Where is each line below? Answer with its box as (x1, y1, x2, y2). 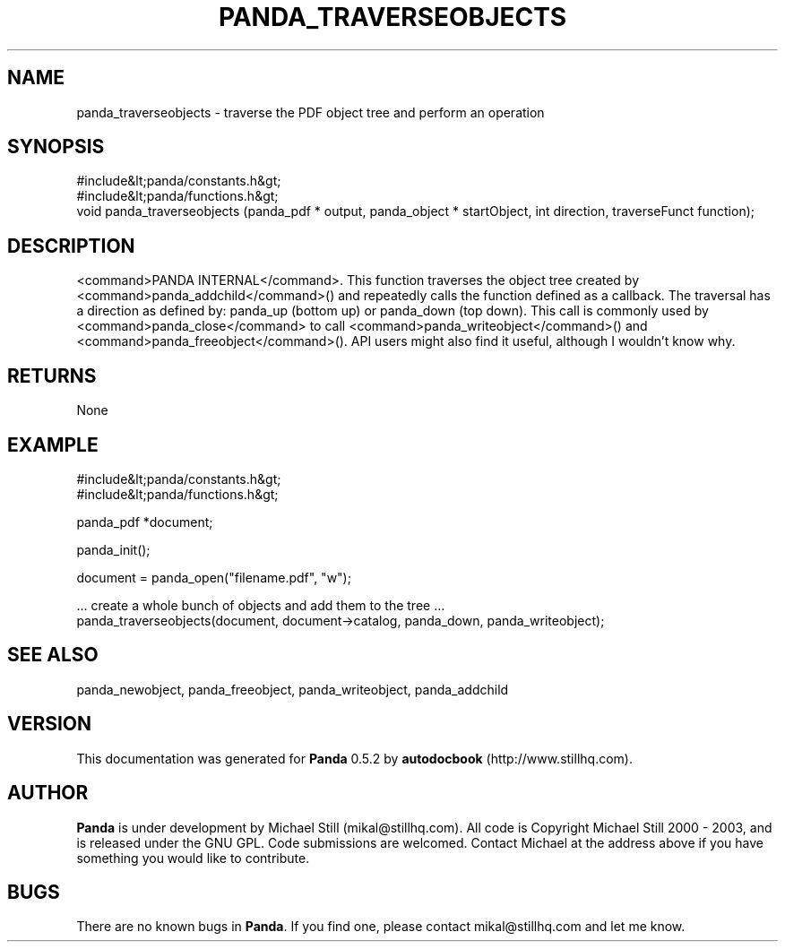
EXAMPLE (7, 433, 99, 456)
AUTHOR (7, 781, 89, 805)
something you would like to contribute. (76, 850, 310, 866)
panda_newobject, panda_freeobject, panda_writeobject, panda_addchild (76, 681, 509, 697)
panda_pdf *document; (76, 513, 213, 530)
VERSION (7, 712, 92, 736)
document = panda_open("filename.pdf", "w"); (76, 569, 351, 585)
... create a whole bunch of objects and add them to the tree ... (76, 597, 445, 613)
